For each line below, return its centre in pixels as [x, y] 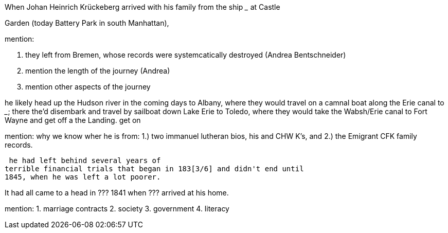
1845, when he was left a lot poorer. [83, 177]
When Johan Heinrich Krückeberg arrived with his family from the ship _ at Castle [142, 7]
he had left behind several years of [85, 160]
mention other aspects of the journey [88, 87]
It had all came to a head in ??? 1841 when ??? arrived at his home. [117, 193]
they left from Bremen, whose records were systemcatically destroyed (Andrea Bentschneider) [186, 55]
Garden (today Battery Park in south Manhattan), [87, 23]
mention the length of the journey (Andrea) [98, 71]
